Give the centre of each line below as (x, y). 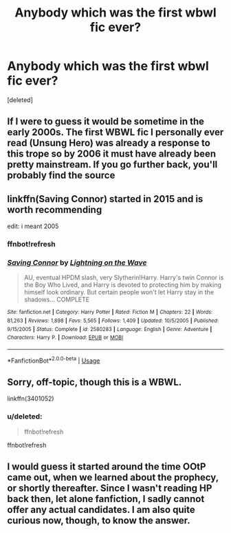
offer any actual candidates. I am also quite (101, 510)
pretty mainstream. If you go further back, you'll (112, 164)
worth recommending (55, 209)
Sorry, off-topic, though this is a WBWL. (95, 382)
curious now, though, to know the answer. (99, 521)
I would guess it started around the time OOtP (107, 467)
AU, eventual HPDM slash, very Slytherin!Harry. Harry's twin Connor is (124, 278)
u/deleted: (25, 416)
